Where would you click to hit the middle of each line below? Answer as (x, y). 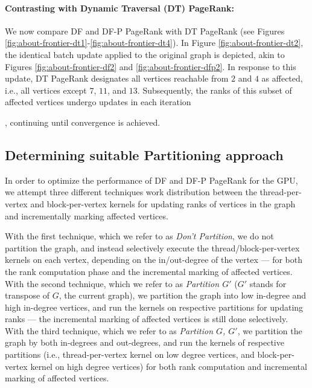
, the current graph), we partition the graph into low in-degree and (183, 295)
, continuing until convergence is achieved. (83, 122)
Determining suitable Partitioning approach (144, 154)
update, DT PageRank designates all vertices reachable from (117, 78)
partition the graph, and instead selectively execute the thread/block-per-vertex (152, 247)
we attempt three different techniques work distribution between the (131, 192)
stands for (268, 283)
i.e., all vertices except (46, 90)
